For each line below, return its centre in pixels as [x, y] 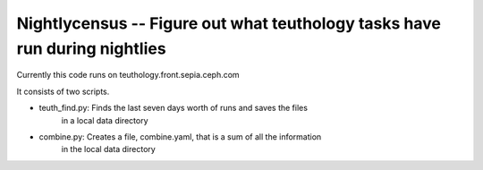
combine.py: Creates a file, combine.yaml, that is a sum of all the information [180, 136]
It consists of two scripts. [63, 91]
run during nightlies [91, 48]
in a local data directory [105, 120]
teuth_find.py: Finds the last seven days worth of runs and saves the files [174, 108]
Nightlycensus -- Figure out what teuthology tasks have [229, 23]
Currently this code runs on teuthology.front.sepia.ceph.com [128, 75]
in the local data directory [108, 149]
